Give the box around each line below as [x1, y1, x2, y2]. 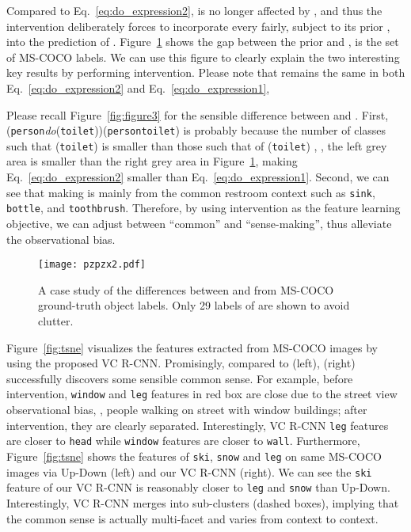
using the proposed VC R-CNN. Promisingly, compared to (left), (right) [6, 355, 356, 371]
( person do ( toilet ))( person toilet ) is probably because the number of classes [6, 122, 386, 139]
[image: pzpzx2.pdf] [38, 259, 147, 271]
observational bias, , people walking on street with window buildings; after [6, 401, 367, 418]
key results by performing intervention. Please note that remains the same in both [6, 64, 405, 81]
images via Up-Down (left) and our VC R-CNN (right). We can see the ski [6, 463, 372, 480]
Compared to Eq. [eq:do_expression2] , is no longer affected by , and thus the [6, 2, 382, 18]
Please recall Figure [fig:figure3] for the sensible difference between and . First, [6, 106, 389, 123]
